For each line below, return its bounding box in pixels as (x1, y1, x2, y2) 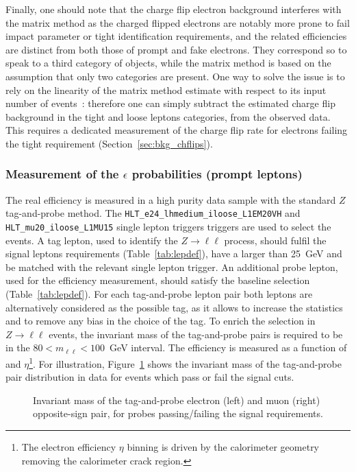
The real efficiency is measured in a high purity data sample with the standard (5, 192, 336, 206)
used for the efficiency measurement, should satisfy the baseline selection (5, 273, 310, 287)
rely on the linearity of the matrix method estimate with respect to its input (5, 82, 327, 97)
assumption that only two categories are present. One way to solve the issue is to (5, 69, 345, 83)
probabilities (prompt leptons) (131, 165, 303, 182)
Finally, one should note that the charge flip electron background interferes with (5, 2, 342, 16)
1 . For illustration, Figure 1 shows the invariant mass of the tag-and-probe (29, 355, 342, 370)
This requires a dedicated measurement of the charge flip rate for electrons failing (5, 123, 348, 137)
